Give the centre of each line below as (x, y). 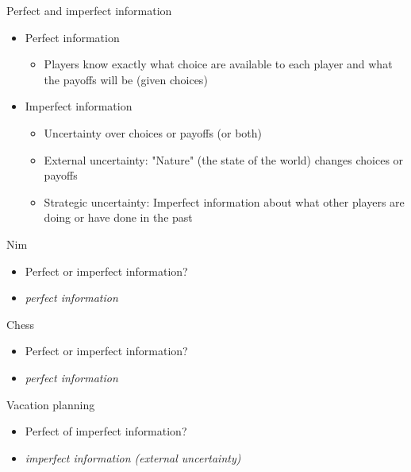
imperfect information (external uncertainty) (133, 457)
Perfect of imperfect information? (106, 431)
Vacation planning (51, 404)
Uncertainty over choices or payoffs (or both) (153, 132)
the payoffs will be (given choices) (126, 79)
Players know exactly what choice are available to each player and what (218, 64)
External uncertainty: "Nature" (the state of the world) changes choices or (224, 159)
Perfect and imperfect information (89, 10)
